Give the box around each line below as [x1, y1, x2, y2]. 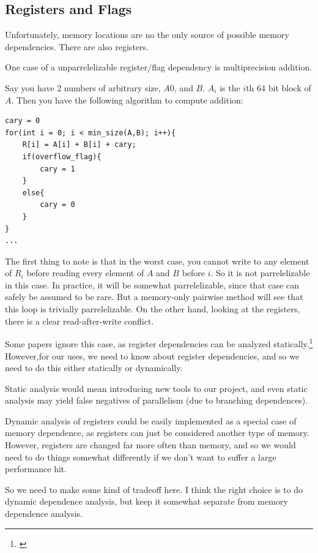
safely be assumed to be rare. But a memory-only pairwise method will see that [5, 290, 303, 303]
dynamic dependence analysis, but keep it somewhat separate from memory [5, 495, 288, 508]
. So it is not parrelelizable [210, 266, 310, 279]
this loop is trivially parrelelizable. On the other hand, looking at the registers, [5, 303, 300, 315]
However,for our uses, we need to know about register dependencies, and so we [5, 349, 300, 362]
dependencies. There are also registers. [5, 40, 149, 53]
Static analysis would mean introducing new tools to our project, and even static [5, 382, 308, 394]
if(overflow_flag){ [22, 152, 102, 161]
